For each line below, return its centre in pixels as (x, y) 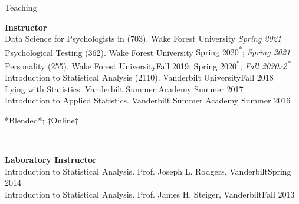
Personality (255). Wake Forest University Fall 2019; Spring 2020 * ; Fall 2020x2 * (148, 65)
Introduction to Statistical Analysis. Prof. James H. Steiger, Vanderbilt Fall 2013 (150, 194)
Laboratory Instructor (51, 160)
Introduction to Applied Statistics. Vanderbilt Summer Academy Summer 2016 (148, 100)
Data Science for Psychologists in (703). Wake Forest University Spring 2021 (143, 39)
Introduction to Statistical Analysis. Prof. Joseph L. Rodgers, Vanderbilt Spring (148, 171)
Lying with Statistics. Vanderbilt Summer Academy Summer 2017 (124, 88)
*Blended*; (25, 120)
